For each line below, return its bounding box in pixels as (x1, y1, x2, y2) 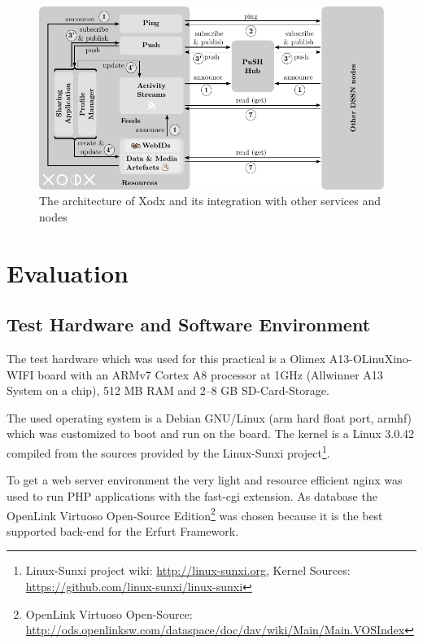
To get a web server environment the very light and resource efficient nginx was (7, 471, 403, 488)
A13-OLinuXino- (329, 350, 412, 367)
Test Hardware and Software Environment (7, 312, 371, 337)
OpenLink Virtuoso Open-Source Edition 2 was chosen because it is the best (7, 504, 383, 524)
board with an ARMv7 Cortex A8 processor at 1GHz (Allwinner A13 (37, 366, 383, 383)
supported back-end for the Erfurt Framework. (7, 522, 239, 539)
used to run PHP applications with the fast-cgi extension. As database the (7, 487, 377, 504)
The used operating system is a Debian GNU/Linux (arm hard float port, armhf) (7, 409, 412, 426)
